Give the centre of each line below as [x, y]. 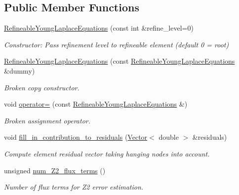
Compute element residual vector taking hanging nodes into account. [107, 153]
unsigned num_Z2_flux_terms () [55, 170]
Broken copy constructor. [42, 87]
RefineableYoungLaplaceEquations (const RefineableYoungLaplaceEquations [119, 61]
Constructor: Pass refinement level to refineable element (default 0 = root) [117, 44]
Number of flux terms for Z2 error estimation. [74, 187]
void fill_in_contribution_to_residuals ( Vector [76, 137]
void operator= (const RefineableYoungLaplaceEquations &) [96, 104]
